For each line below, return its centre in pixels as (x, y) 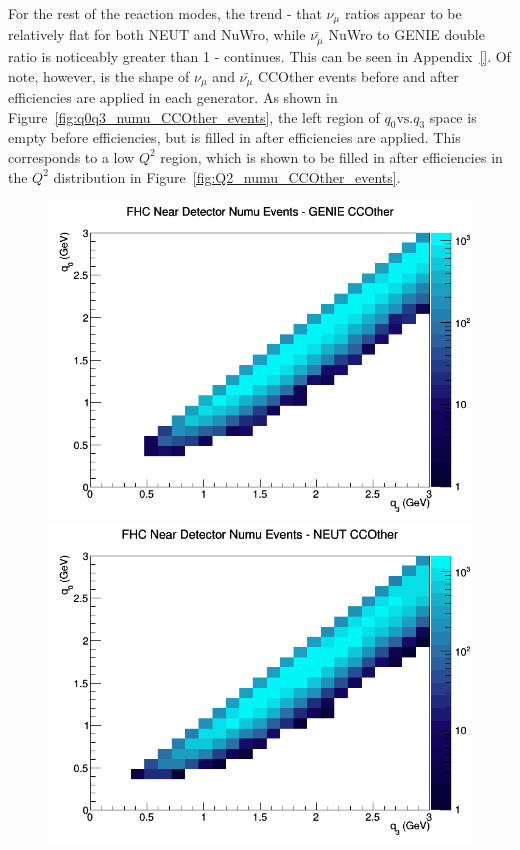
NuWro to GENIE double (406, 34)
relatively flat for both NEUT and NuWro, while (157, 34)
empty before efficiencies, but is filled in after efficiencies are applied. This (234, 137)
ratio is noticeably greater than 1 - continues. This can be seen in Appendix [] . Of (259, 55)
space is (453, 116)
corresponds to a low (71, 156)
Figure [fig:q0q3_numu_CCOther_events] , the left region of (194, 116)
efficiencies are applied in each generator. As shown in (173, 96)
